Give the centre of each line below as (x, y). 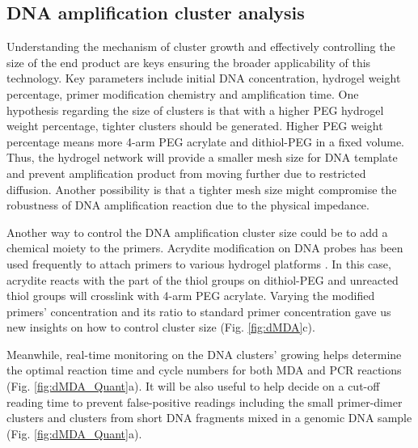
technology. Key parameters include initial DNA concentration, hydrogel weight (204, 78)
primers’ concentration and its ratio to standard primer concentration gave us (199, 311)
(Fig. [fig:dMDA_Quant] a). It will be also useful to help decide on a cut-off (193, 386)
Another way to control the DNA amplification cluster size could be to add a (197, 232)
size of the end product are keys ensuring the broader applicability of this (189, 62)
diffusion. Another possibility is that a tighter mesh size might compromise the (202, 189)
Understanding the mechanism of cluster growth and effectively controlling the (201, 46)
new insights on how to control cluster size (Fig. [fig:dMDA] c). (161, 327)
